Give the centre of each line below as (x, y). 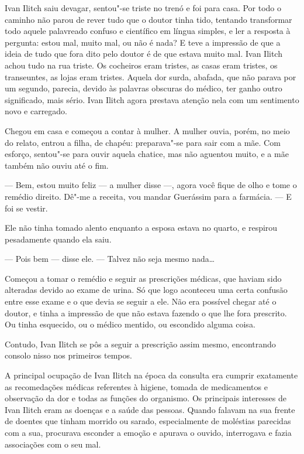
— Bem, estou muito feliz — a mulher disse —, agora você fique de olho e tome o (151, 185)
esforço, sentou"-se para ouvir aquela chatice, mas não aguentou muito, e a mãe (147, 154)
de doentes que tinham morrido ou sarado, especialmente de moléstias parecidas (148, 421)
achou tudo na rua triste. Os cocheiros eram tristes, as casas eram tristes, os (141, 65)
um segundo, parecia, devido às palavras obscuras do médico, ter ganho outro (144, 88)
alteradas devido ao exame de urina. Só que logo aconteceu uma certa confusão (146, 290)
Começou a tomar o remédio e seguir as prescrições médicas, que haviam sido (143, 278)
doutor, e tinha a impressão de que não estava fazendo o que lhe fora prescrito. (146, 313)
